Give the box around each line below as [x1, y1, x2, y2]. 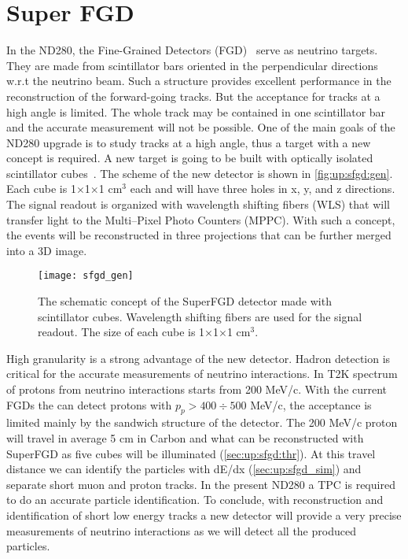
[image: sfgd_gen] [38, 270, 134, 282]
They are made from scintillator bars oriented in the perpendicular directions [6, 57, 378, 73]
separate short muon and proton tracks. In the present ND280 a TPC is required [6, 476, 395, 492]
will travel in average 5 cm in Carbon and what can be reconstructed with [6, 430, 364, 446]
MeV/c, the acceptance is [250, 396, 372, 413]
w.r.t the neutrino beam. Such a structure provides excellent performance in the [6, 72, 391, 89]
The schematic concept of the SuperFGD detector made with [38, 293, 332, 309]
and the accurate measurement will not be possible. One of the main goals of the [6, 119, 395, 135]
